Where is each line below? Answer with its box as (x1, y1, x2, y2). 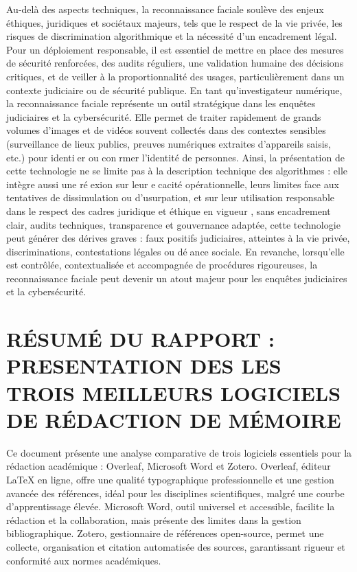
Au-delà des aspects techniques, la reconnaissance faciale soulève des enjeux (6, 2, 324, 16)
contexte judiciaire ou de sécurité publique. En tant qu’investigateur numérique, (6, 82, 343, 97)
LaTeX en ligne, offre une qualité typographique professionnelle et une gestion (6, 472, 334, 486)
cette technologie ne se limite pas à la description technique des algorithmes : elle (6, 163, 347, 178)
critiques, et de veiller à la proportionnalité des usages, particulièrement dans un (6, 69, 345, 83)
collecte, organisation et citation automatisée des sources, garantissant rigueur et (6, 539, 345, 553)
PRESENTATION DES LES (6, 352, 281, 380)
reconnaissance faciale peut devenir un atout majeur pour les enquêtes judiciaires (6, 271, 347, 285)
